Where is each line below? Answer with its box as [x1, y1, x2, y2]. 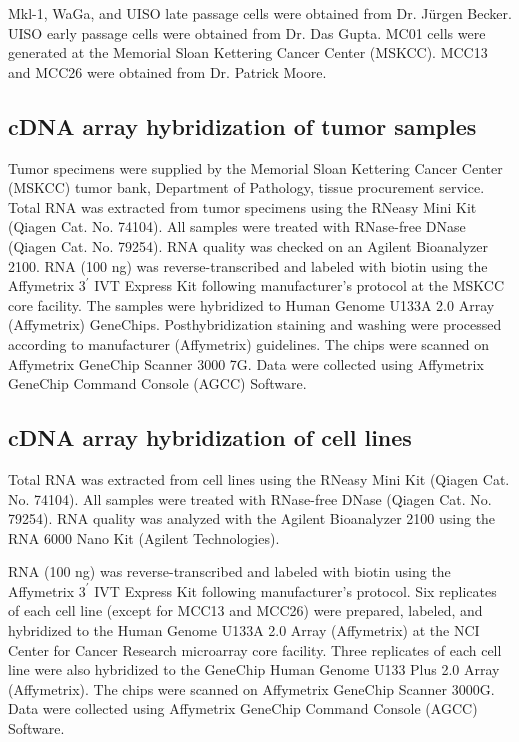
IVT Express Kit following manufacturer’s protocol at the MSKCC [94, 275, 505, 296]
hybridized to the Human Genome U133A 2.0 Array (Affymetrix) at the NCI [8, 620, 480, 641]
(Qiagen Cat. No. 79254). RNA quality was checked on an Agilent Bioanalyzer [8, 235, 488, 256]
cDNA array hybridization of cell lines [8, 422, 412, 453]
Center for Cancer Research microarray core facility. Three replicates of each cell [8, 639, 502, 660]
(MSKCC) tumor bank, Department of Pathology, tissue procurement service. [8, 177, 485, 198]
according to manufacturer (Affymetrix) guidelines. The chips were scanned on [8, 333, 490, 354]
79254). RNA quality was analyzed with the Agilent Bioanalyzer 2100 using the [8, 508, 496, 529]
